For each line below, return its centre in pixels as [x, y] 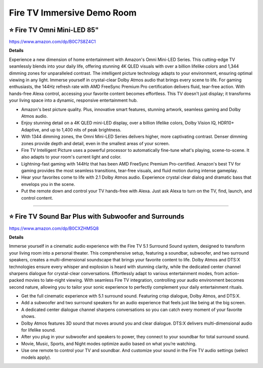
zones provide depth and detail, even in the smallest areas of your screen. [95, 143]
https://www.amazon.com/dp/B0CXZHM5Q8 [54, 228]
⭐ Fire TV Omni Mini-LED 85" [54, 30]
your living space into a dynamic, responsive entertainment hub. [74, 100]
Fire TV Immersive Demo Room [73, 13]
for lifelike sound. [38, 330]
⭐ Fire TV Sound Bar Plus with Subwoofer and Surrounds [97, 217]
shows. [28, 316]
